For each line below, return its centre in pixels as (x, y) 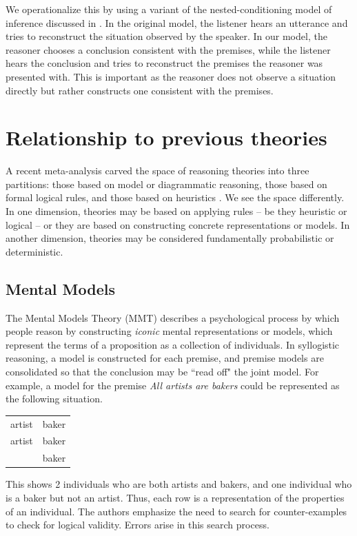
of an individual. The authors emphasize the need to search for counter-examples (176, 511)
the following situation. (54, 399)
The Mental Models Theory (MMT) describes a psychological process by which (173, 317)
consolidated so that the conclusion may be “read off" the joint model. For (162, 372)
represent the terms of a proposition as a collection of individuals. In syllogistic (173, 344)
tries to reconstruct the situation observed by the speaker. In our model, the (166, 36)
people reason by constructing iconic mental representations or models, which (169, 331)
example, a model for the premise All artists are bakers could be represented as (173, 385)
